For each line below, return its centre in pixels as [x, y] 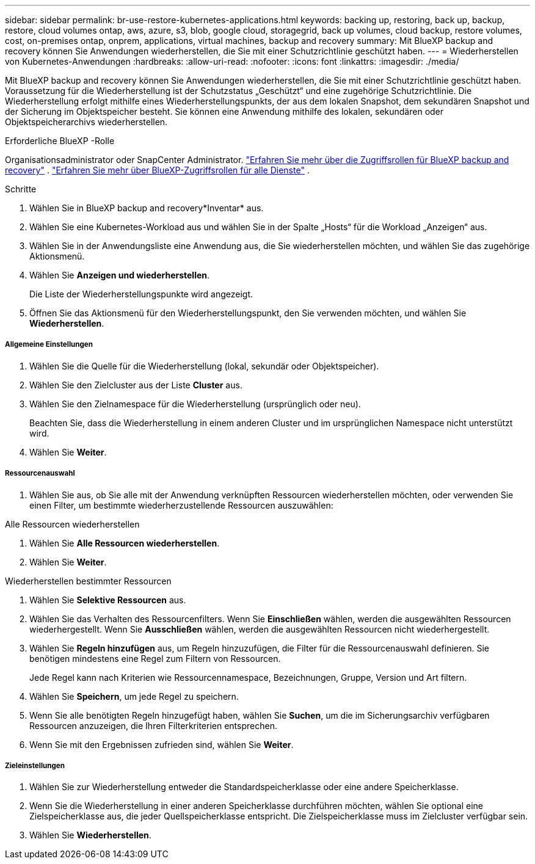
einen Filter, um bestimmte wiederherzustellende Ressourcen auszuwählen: [181, 505]
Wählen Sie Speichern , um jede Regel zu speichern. [134, 696]
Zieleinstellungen [35, 765]
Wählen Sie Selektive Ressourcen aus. [108, 600]
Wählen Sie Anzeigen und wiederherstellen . [120, 275]
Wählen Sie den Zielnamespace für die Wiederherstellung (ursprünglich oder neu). [195, 404]
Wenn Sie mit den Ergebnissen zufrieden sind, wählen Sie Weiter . [162, 744]
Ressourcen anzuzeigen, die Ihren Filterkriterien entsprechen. [153, 725]
